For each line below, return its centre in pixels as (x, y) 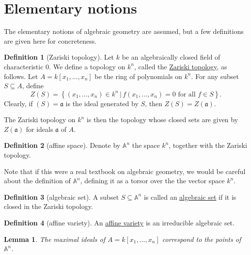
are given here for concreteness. (50, 40)
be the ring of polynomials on (138, 76)
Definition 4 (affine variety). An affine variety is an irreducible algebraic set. (119, 223)
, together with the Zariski (208, 145)
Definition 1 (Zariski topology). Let (59, 57)
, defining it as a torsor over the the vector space (152, 181)
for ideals (39, 129)
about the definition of (37, 181)
